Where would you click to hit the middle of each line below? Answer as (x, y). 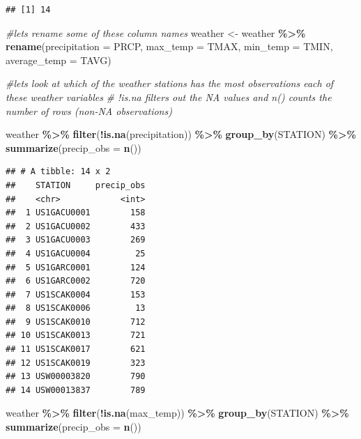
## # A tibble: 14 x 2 (58, 172)
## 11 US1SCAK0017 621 (76, 349)
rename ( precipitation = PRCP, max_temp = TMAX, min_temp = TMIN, (169, 46)
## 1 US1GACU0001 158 (76, 213)
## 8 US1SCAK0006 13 (76, 308)
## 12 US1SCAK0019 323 (76, 363)
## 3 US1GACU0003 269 (76, 240)
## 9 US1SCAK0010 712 (76, 322)
